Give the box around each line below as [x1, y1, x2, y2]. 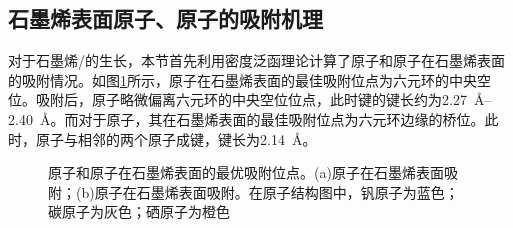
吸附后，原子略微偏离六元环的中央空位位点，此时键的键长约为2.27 [35, 89, 467, 110]
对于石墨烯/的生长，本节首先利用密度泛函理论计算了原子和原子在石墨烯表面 [8, 50, 505, 71]
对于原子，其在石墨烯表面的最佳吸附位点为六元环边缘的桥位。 [78, 108, 485, 129]
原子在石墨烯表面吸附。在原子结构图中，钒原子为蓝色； [94, 181, 459, 202]
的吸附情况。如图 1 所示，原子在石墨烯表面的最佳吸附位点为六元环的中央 [8, 69, 477, 90]
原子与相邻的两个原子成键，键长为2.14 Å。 [35, 128, 317, 149]
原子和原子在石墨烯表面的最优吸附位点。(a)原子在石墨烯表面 [48, 162, 444, 183]
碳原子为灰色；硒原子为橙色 [48, 201, 230, 222]
